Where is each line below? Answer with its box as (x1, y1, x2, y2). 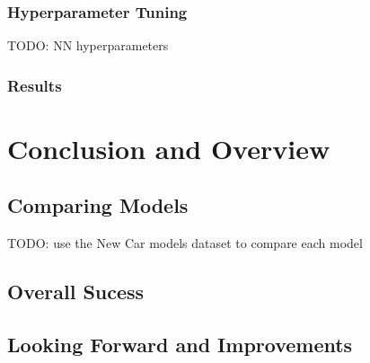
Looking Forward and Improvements (7, 331, 353, 358)
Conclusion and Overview (7, 129, 330, 166)
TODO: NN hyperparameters (7, 36, 169, 55)
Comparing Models (7, 191, 189, 219)
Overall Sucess (7, 278, 145, 305)
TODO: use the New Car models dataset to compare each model (7, 234, 363, 252)
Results (7, 74, 62, 96)
